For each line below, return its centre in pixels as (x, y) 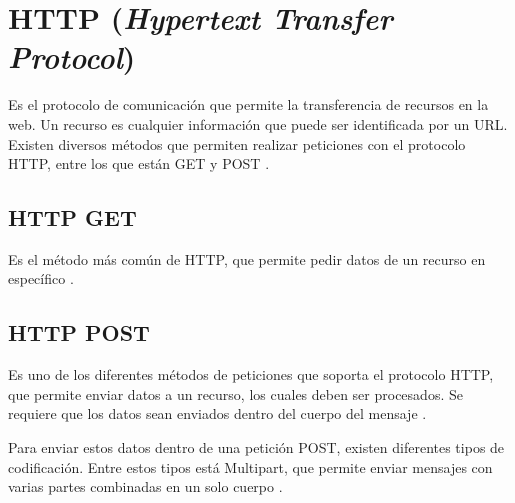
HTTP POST (79, 332)
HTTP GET (72, 217)
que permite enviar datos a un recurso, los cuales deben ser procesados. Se (235, 393)
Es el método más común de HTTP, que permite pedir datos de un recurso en (247, 258)
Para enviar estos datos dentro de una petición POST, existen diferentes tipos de (256, 447)
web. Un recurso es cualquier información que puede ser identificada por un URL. (258, 123)
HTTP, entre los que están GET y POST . (139, 163)
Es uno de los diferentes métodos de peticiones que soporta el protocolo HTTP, (251, 374)
